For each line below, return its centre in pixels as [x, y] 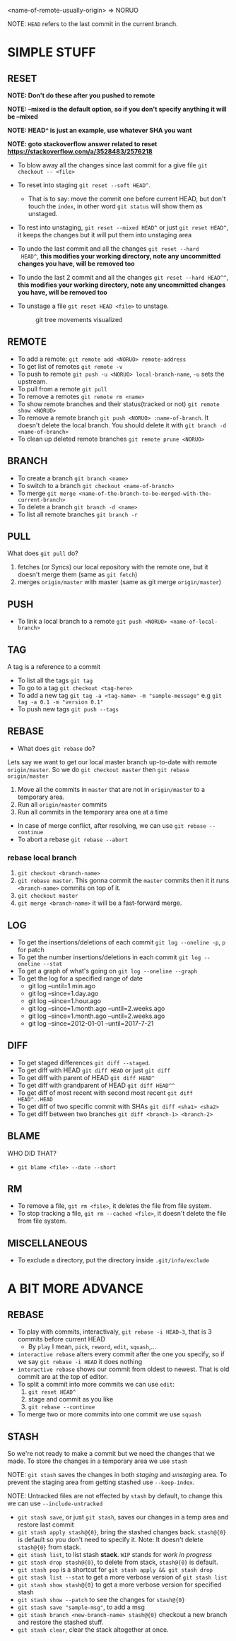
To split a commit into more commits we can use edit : [96, 1385]
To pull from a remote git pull [62, 389]
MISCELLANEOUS [47, 1243]
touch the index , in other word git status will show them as [115, 206]
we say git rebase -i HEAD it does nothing [80, 1362]
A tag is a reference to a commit [54, 667]
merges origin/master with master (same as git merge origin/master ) [119, 582]
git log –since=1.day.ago [63, 993]
